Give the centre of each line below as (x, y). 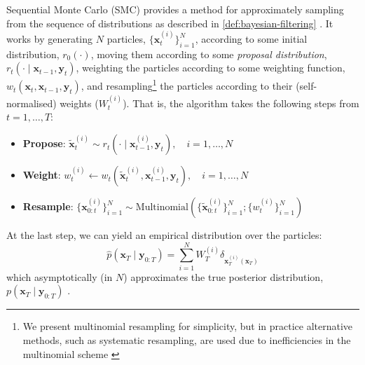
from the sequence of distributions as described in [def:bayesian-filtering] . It (170, 23)
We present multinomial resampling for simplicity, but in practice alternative (188, 326)
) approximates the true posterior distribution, (223, 276)
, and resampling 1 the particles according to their (187, 85)
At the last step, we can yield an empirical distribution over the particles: (164, 235)
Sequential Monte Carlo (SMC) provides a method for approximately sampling (175, 9)
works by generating (50, 39)
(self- (307, 86)
